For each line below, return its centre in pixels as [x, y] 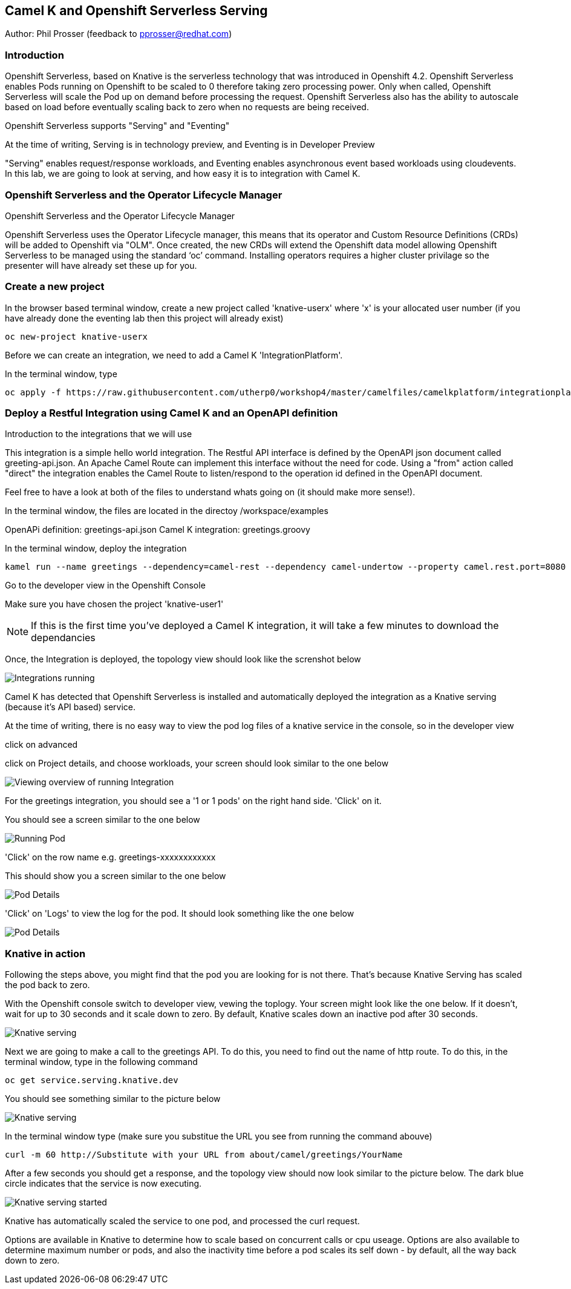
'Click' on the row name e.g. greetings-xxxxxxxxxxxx [110, 857]
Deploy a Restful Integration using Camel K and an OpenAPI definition [171, 413]
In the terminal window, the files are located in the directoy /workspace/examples [167, 511]
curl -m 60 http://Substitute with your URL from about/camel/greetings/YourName [204, 1155]
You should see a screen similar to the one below [103, 820]
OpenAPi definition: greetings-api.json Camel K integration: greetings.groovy [158, 530]
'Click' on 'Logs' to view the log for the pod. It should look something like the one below [180, 914]
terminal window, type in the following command [101, 1062]
